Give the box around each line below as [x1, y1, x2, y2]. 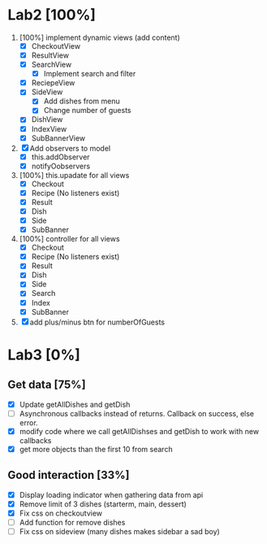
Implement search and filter [43, 69, 136, 79]
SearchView [31, 59, 72, 70]
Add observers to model [29, 143, 111, 153]
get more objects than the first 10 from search [19, 444, 173, 454]
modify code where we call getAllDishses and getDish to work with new [19, 426, 260, 436]
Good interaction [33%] [7, 468, 130, 482]
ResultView [31, 50, 70, 60]
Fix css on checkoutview [19, 508, 103, 518]
